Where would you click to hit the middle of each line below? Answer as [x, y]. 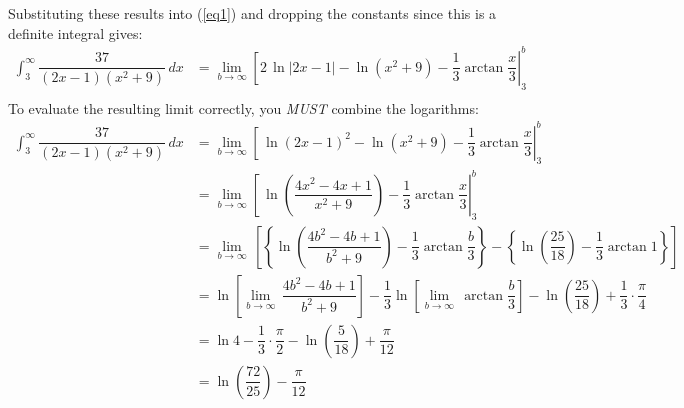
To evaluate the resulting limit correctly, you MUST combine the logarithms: [243, 107]
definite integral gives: [75, 32]
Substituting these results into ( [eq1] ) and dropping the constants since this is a [252, 13]
